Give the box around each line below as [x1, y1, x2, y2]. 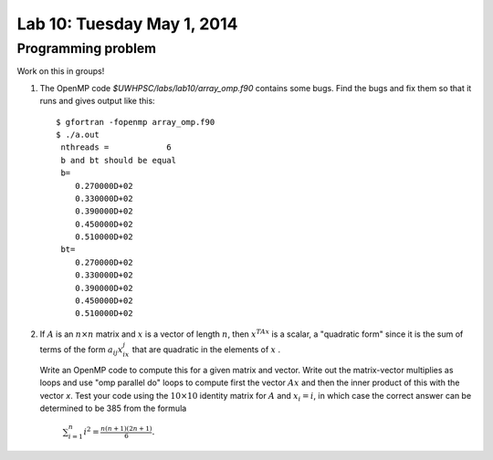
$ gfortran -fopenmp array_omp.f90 [56, 117, 215, 127]
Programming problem [16, 40, 157, 57]
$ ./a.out [56, 129, 100, 140]
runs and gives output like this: [39, 96, 155, 107]
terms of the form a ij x [39, 344, 123, 357]
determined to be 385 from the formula [39, 402, 187, 413]
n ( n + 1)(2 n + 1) [100, 424, 152, 434]
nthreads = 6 [60, 142, 173, 152]
